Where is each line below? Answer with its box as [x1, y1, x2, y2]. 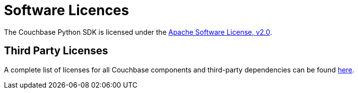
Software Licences [4, 2, 129, 19]
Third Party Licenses [4, 45, 108, 57]
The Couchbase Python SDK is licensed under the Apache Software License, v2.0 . [4, 27, 272, 36]
